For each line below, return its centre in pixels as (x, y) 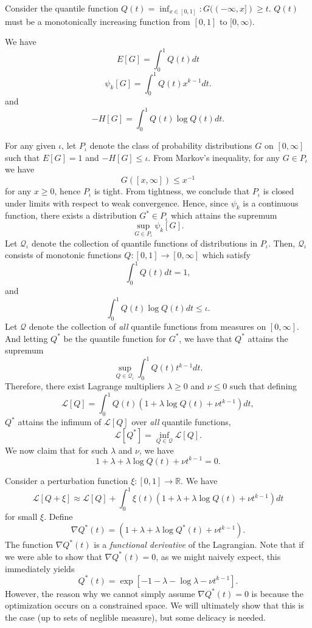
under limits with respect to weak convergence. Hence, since (117, 203)
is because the (277, 593)
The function (29, 544)
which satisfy (226, 255)
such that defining (263, 386)
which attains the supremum (224, 215)
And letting (26, 338)
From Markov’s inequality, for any (217, 157)
